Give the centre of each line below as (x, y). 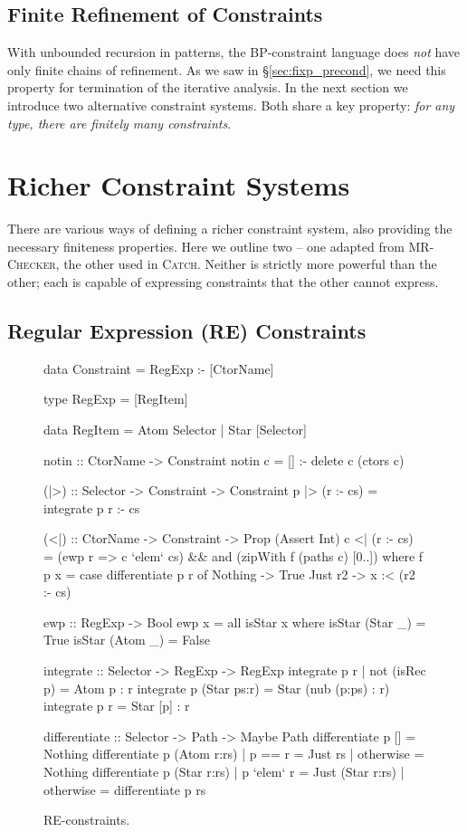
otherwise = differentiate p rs (125, 789)
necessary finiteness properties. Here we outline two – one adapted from (206, 246)
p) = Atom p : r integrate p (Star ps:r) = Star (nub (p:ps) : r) (217, 688)
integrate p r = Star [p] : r (117, 706)
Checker (32, 264)
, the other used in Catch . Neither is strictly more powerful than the (246, 264)
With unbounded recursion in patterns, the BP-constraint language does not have (234, 52)
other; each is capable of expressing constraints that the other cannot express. (223, 282)
